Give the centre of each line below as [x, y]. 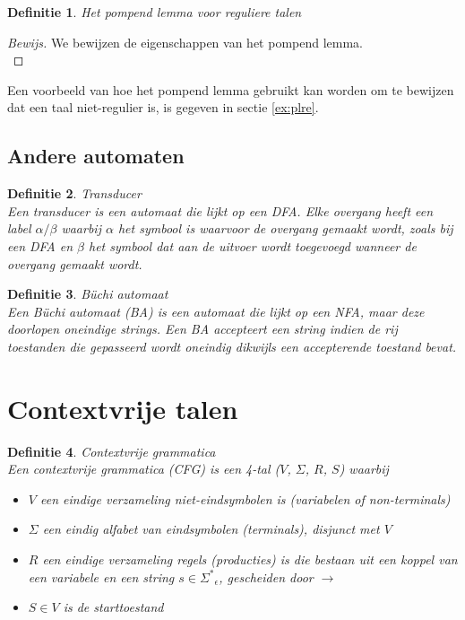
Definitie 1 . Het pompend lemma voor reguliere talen [155, 12]
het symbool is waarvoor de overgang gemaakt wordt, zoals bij [285, 228]
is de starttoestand [113, 607]
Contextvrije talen [123, 408]
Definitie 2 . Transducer [74, 193]
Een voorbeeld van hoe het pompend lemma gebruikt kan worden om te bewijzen [231, 89]
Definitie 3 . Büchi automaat [88, 294]
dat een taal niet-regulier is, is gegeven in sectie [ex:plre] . [163, 107]
